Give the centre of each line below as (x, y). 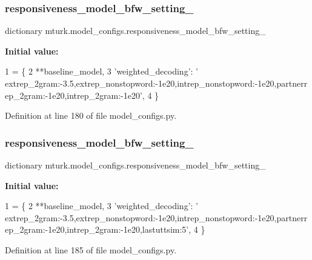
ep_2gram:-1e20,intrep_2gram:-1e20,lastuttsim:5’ (97, 229)
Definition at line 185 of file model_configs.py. (91, 249)
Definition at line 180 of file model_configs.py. (91, 115)
